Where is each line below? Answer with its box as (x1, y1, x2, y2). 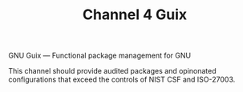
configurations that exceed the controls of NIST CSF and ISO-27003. (8, 74, 236, 85)
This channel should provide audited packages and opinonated (8, 66, 217, 76)
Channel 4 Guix (82, 6, 187, 24)
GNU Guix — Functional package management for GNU (8, 50, 191, 61)
